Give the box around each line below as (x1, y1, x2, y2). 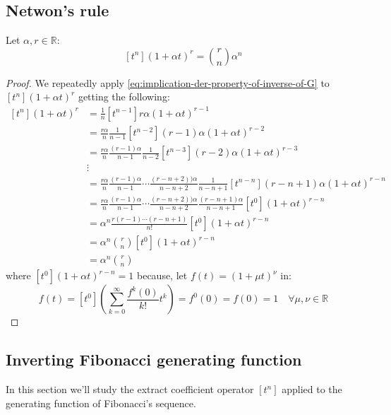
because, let (136, 268, 188, 283)
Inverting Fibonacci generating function (6, 349, 302, 370)
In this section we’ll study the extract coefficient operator (6, 382, 254, 397)
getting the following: (78, 89, 170, 104)
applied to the (282, 382, 342, 397)
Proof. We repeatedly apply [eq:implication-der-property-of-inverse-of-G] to (6, 75, 330, 90)
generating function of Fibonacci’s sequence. (6, 395, 196, 410)
